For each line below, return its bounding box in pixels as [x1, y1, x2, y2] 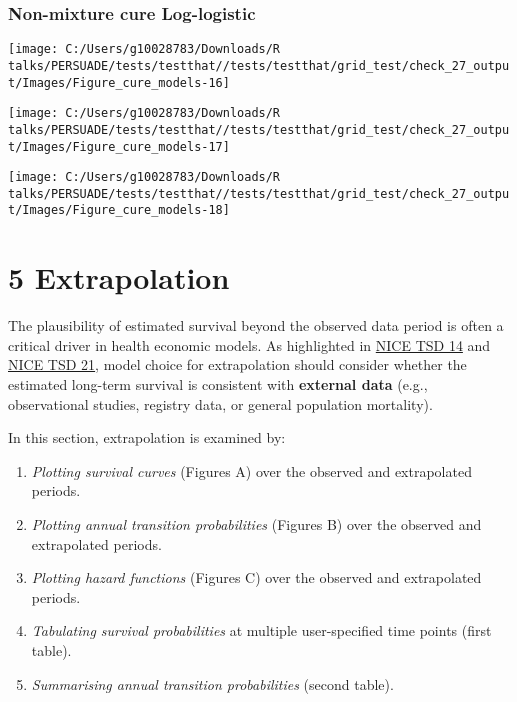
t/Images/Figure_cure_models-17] [8, 139, 230, 154]
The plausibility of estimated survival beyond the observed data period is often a [8, 315, 504, 336]
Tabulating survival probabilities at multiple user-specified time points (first [31, 620, 492, 641]
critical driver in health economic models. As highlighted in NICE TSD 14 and [8, 334, 491, 355]
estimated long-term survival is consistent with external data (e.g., [8, 374, 428, 395]
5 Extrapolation [8, 257, 230, 298]
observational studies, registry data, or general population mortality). [8, 393, 433, 414]
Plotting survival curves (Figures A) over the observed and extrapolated [31, 460, 472, 481]
